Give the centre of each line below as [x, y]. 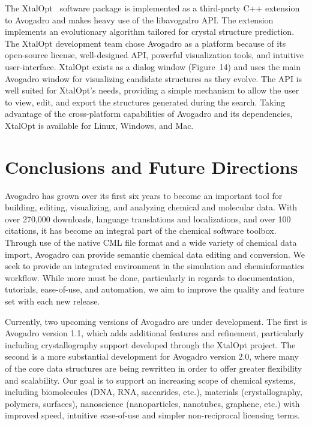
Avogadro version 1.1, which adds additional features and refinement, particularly [154, 333]
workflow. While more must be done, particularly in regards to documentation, [150, 277]
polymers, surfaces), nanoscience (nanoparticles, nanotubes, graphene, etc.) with [152, 403]
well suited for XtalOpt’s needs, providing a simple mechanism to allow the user [152, 90]
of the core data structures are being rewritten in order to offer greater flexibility [154, 368]
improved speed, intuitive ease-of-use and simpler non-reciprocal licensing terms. [152, 415]
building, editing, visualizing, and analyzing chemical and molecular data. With [151, 207]
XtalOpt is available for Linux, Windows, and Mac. [99, 125]
